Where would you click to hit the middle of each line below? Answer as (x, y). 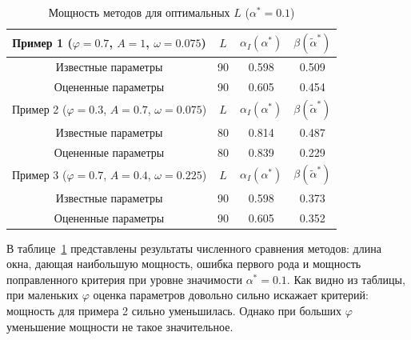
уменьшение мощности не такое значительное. (120, 326)
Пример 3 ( (40, 175)
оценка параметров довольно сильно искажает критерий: (231, 295)
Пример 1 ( (42, 43)
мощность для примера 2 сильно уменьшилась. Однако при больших (174, 311)
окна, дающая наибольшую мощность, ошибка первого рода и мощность (184, 264)
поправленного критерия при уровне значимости (124, 279)
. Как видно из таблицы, (346, 279)
